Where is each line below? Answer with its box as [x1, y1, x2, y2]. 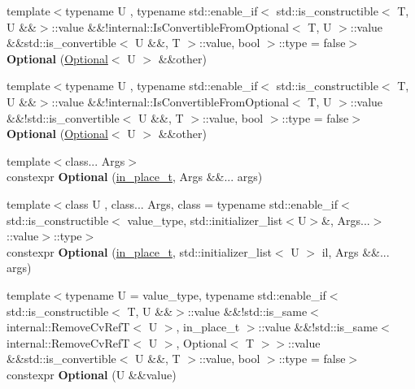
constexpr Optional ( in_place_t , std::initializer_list [7, 243, 272, 260]
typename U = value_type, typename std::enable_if [65, 286, 326, 303]
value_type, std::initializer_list [127, 211, 283, 228]
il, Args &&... [321, 243, 390, 260]
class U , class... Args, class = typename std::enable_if [65, 195, 338, 212]
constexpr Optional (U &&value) [7, 365, 177, 383]
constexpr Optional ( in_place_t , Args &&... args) [7, 168, 263, 185]
